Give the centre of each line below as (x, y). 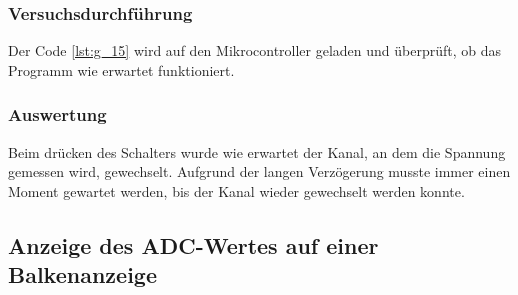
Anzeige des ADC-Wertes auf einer (193, 244)
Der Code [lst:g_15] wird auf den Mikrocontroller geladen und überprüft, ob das (255, 50)
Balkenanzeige (82, 274)
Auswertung (57, 114)
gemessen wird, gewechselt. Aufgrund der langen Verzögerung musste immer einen (259, 171)
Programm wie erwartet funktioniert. (121, 69)
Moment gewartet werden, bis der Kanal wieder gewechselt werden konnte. (236, 190)
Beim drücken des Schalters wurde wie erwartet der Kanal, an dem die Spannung (257, 151)
